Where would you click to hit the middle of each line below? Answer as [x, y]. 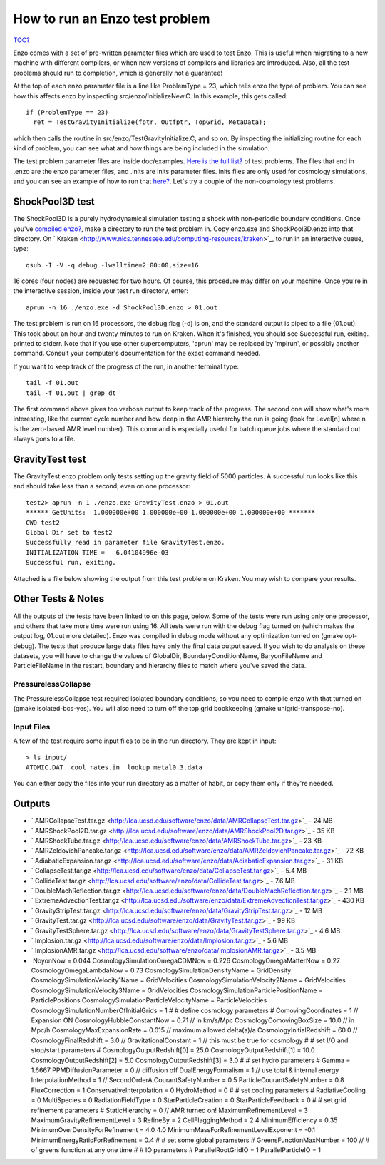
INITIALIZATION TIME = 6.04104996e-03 [97, 552]
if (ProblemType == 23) [67, 112]
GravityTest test [50, 459]
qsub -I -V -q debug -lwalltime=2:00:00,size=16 [112, 265]
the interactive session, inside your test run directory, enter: [101, 291]
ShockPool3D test [54, 202]
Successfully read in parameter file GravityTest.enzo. [125, 543]
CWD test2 [43, 523]
